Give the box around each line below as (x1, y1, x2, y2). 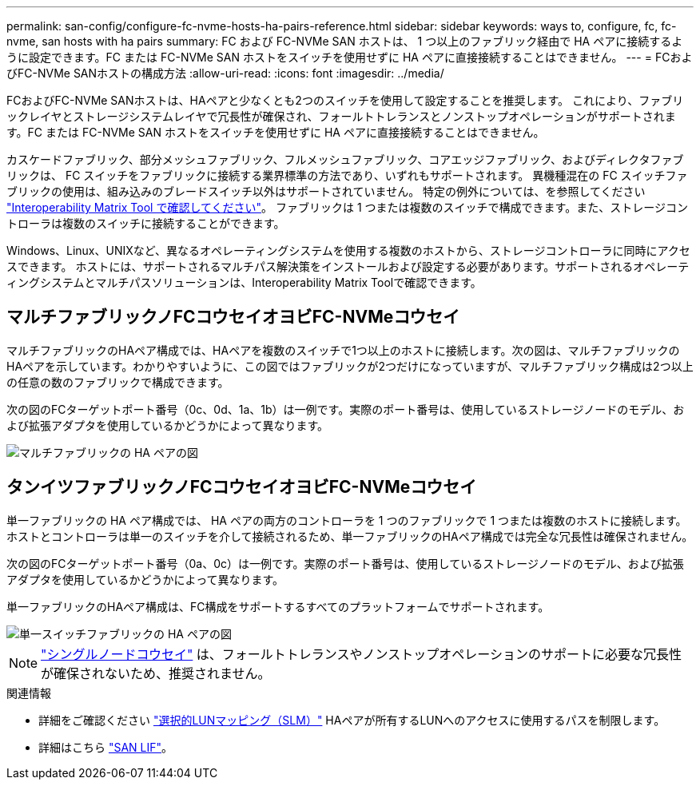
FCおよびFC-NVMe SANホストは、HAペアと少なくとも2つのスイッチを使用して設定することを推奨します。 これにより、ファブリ (6, 93, 684, 107)
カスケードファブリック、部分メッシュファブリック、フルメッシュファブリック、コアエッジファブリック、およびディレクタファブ (6, 153, 684, 166)
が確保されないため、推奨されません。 (41, 665, 271, 681)
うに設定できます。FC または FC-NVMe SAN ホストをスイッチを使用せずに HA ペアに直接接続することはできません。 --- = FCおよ (6, 50, 693, 64)
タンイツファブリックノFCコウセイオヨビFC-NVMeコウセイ (6, 477, 477, 498)
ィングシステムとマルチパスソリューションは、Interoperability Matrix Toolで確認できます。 (6, 276, 482, 289)
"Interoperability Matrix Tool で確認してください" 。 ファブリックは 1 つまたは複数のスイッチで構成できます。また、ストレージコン (6, 200, 688, 214)
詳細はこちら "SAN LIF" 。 (38, 740, 173, 754)
